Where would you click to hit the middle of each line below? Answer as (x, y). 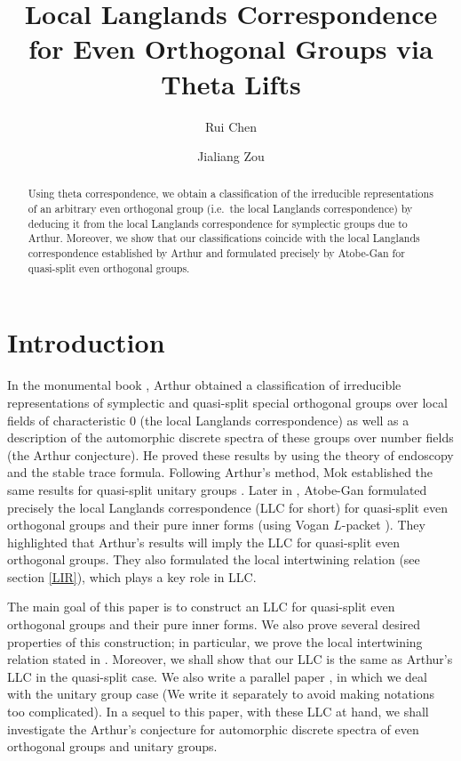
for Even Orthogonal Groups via (231, 49)
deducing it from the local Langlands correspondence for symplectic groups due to (218, 223)
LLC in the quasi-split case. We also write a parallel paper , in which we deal (217, 676)
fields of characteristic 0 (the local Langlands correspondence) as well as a (208, 420)
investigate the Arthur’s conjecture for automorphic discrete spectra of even (213, 729)
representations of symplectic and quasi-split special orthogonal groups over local (227, 402)
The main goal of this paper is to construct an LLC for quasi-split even (201, 607)
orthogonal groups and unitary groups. (112, 746)
